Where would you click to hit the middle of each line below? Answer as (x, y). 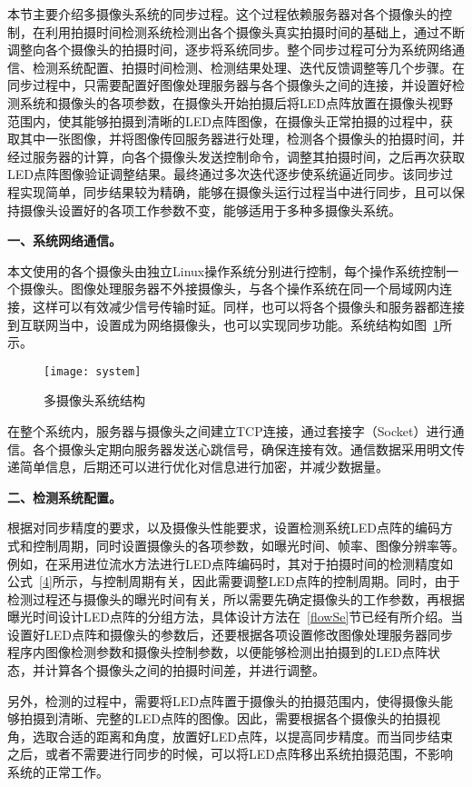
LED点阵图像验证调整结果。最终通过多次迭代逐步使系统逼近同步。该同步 (224, 174)
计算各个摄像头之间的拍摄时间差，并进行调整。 (185, 670)
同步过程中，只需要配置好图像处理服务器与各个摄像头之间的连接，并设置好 (230, 85)
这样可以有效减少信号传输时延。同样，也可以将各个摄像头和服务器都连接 (248, 306)
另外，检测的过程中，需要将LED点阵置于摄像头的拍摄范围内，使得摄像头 (224, 700)
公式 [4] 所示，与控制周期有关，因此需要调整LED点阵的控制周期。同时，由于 (234, 581)
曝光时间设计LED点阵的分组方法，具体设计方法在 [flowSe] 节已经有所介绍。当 (236, 617)
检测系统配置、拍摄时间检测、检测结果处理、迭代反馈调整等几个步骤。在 (248, 67)
